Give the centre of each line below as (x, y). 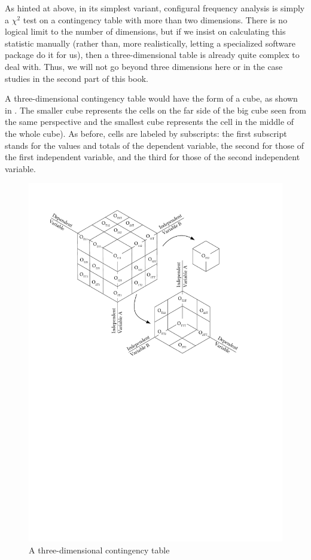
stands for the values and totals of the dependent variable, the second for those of (154, 145)
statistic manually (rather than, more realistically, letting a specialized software (150, 43)
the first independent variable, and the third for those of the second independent (153, 157)
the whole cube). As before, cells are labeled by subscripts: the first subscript (146, 133)
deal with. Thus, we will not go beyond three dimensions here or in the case (144, 66)
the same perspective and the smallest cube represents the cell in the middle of (150, 122)
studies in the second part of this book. (77, 78)
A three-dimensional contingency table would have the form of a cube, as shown (151, 98)
